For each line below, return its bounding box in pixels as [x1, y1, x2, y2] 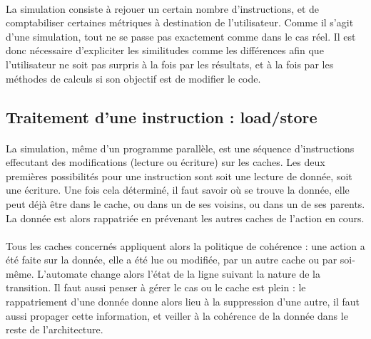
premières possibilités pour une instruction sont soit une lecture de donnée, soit [6, 168, 352, 183]
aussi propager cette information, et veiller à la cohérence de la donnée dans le [6, 308, 348, 323]
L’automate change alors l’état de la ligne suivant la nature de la [37, 266, 320, 281]
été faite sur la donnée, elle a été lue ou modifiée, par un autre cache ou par [6, 252, 337, 267]
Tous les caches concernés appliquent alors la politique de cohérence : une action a [6, 238, 365, 253]
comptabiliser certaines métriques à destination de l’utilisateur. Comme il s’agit [6, 15, 354, 30]
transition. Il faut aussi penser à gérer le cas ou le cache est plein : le [6, 280, 306, 295]
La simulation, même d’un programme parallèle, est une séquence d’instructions [6, 140, 355, 155]
